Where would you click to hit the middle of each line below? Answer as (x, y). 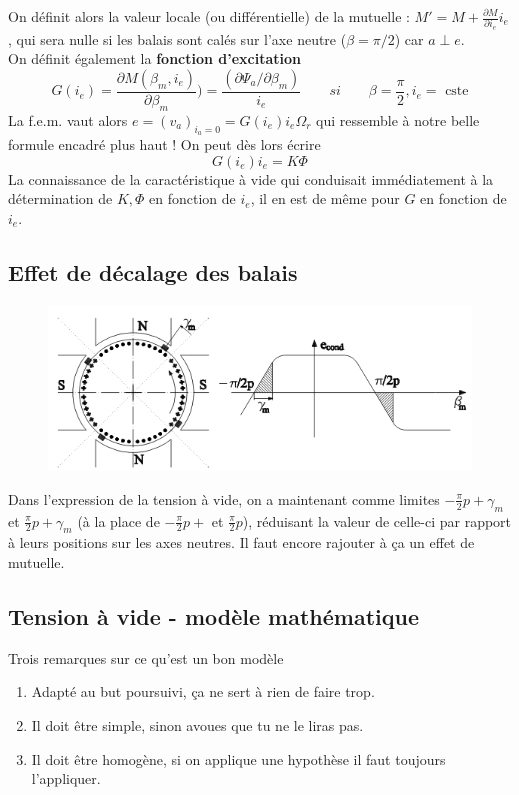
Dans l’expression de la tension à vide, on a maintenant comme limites (224, 498)
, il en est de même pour (325, 198)
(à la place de (118, 520)
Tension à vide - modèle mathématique (213, 616)
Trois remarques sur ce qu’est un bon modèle (146, 657)
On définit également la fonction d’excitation (155, 58)
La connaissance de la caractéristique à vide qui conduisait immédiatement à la (251, 178)
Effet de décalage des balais (153, 271)
